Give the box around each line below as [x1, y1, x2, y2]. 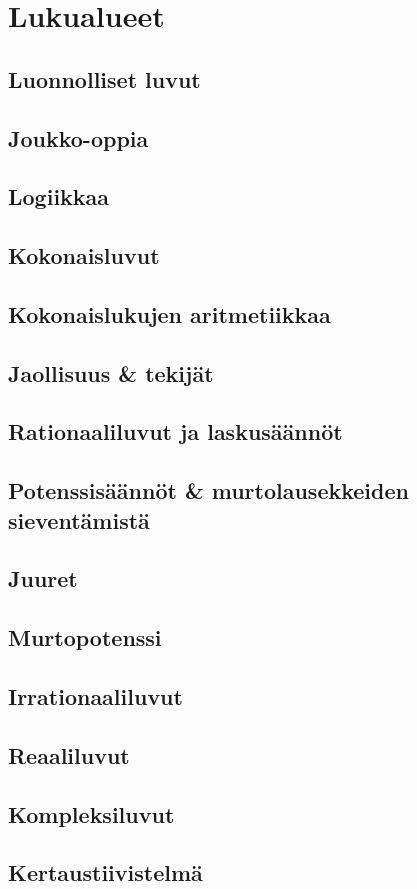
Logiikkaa [8, 181, 110, 212]
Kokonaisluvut [8, 240, 160, 271]
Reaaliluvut [8, 739, 130, 770]
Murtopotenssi [8, 622, 162, 653]
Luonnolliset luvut [8, 63, 201, 94]
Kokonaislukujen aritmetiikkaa [8, 298, 331, 329]
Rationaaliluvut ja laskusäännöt [8, 416, 343, 447]
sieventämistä [8, 504, 150, 535]
